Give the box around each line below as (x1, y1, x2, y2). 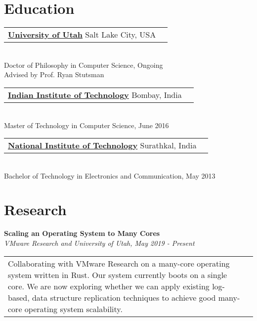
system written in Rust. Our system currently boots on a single (8, 269, 227, 280)
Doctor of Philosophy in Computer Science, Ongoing (4, 59, 163, 70)
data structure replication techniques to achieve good (32, 291, 216, 303)
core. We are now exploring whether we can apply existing (8, 280, 210, 292)
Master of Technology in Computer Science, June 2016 (4, 120, 169, 130)
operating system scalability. (24, 303, 123, 315)
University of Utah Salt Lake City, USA (8, 29, 156, 41)
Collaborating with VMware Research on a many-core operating (8, 257, 230, 269)
